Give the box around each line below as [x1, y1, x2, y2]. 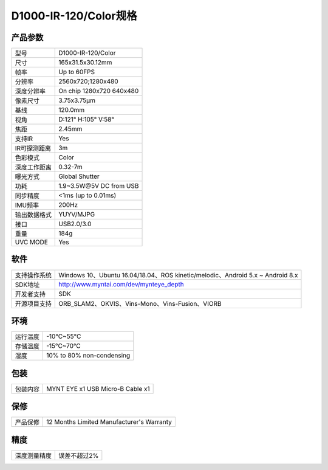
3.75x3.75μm [58, 96, 95, 105]
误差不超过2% [58, 451, 99, 460]
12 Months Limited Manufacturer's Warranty [46, 418, 173, 426]
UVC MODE [15, 238, 49, 246]
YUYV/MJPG [58, 210, 95, 219]
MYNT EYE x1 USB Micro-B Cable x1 [46, 384, 150, 393]
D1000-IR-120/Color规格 [11, 9, 137, 22]
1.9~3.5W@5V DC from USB [58, 182, 139, 190]
